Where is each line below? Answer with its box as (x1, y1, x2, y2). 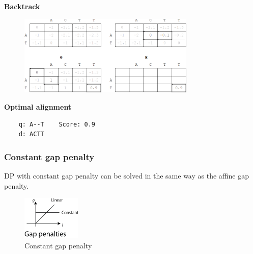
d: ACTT (18, 131, 44, 138)
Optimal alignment (4, 101, 72, 112)
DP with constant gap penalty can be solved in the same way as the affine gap (4, 170, 249, 181)
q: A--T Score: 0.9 (18, 120, 95, 128)
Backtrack (4, 1, 40, 11)
